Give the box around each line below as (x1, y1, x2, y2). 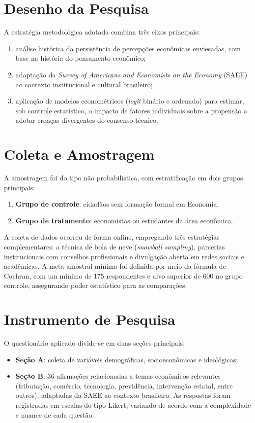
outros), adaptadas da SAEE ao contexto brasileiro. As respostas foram (15, 390, 231, 400)
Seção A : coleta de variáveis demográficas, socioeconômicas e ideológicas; (15, 354, 238, 364)
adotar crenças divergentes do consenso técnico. (15, 115, 158, 125)
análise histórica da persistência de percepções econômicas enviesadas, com (15, 43, 241, 53)
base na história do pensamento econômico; (15, 53, 146, 63)
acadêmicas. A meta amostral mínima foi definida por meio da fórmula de (4, 261, 226, 271)
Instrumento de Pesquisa (4, 309, 175, 329)
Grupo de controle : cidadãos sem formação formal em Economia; (15, 199, 219, 209)
